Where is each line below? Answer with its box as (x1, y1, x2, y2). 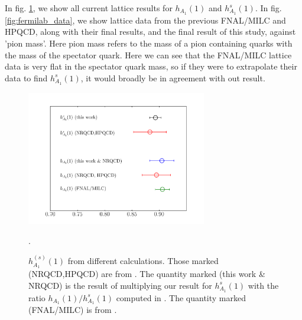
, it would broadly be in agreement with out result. (80, 71, 265, 84)
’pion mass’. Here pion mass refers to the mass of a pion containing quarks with (5, 37, 293, 50)
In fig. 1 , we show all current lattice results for (5, 2, 173, 14)
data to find (5, 71, 48, 84)
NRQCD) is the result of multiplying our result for (28, 279, 212, 291)
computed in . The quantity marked (116, 291, 246, 303)
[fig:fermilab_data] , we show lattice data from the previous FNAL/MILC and (5, 14, 286, 26)
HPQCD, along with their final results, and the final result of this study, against (5, 25, 296, 38)
